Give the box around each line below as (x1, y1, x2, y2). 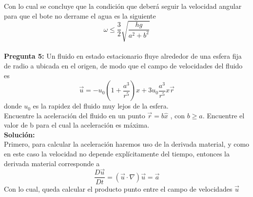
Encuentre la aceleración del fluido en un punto (4, 110, 145, 120)
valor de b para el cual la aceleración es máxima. (4, 120, 150, 130)
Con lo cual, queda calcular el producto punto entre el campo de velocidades (4, 183, 233, 194)
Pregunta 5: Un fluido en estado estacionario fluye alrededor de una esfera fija (4, 51, 242, 61)
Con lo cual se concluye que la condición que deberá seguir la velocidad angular (4, 1, 242, 11)
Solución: (4, 129, 35, 139)
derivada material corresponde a (4, 158, 100, 168)
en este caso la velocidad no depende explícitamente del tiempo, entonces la (4, 149, 230, 159)
